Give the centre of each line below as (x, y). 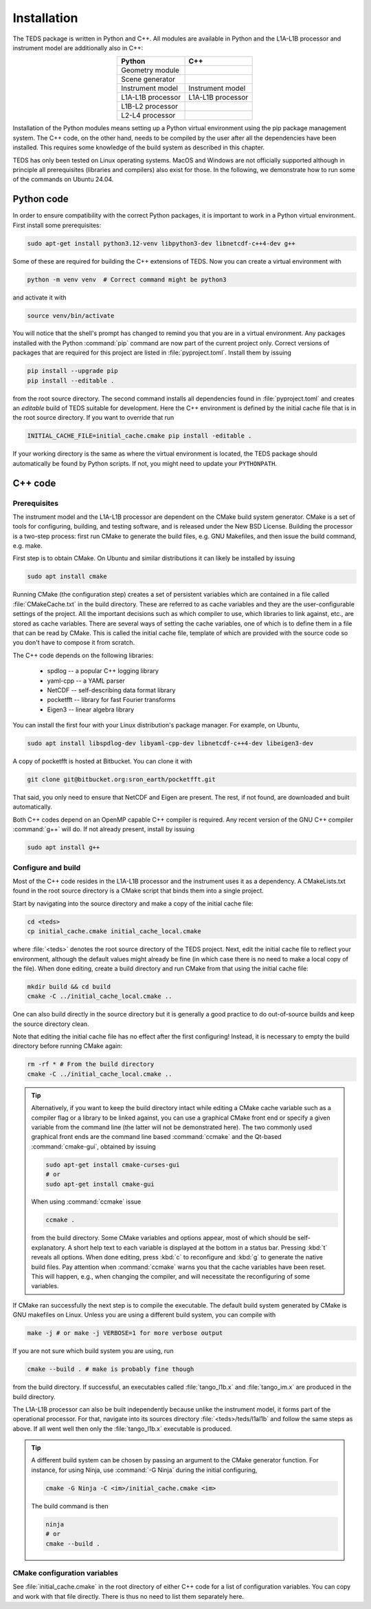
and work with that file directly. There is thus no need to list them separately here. (128, 1596)
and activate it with (40, 297)
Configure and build (47, 867)
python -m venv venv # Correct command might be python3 (127, 279)
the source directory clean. (51, 1024)
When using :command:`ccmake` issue (86, 1202)
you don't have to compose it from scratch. (74, 643)
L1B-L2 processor (150, 107)
